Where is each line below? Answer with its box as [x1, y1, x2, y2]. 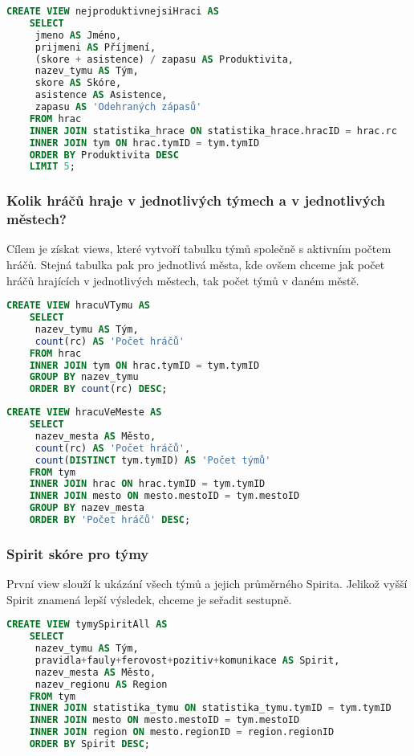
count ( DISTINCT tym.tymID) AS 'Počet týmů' [34, 454, 271, 466]
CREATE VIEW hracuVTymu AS [6, 300, 150, 312]
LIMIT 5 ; [29, 161, 75, 173]
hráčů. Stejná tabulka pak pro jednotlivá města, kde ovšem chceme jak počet [6, 255, 385, 272]
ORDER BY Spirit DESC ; [29, 738, 151, 750]
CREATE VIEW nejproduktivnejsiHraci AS [6, 6, 219, 17]
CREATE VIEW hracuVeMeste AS [6, 407, 162, 419]
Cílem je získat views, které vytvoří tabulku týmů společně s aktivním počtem [6, 240, 392, 257]
